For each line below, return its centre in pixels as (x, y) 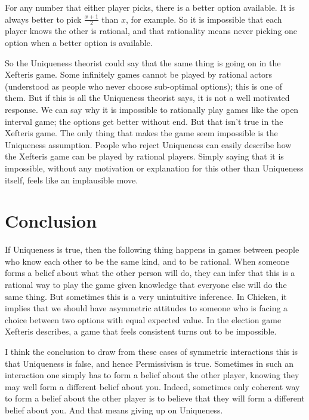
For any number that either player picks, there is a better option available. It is (150, 7)
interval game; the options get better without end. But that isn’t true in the (144, 121)
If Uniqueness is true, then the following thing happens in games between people (152, 249)
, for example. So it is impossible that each (204, 19)
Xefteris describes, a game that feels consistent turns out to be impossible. (141, 331)
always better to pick (43, 19)
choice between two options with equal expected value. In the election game (143, 319)
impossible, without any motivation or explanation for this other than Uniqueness (154, 168)
